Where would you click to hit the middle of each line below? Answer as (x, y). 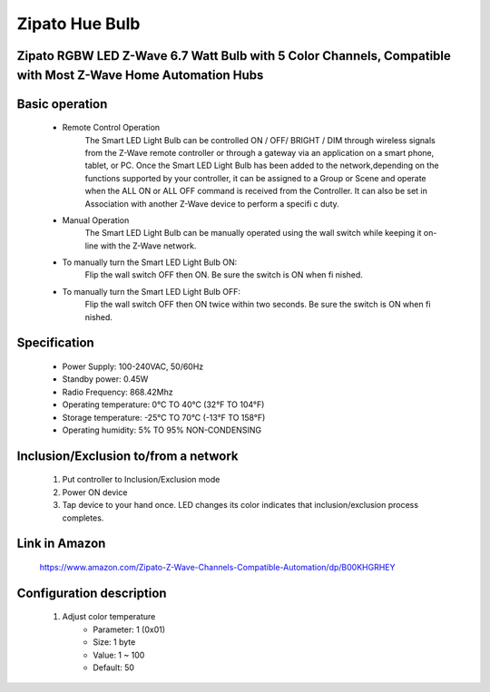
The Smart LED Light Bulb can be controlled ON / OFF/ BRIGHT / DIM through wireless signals (260, 140)
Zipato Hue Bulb (78, 24)
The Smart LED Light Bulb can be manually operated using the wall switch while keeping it (253, 233)
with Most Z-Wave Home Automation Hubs (140, 75)
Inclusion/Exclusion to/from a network (127, 456)
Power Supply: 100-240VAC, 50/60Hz (133, 366)
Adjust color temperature (109, 617)
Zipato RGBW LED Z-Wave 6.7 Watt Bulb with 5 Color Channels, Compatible (234, 56)
